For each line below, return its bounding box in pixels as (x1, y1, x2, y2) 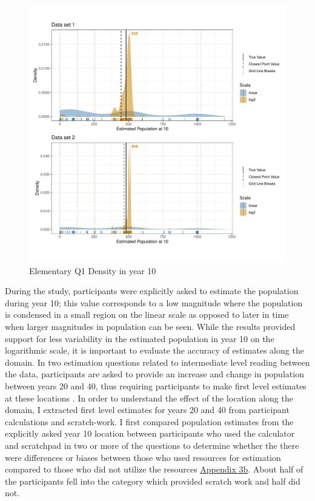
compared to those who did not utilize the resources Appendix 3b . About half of (5, 463, 303, 476)
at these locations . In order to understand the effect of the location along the (5, 391, 293, 404)
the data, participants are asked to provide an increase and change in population (5, 368, 304, 380)
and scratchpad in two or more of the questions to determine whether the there (5, 439, 299, 451)
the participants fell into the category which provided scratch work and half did (5, 474, 300, 487)
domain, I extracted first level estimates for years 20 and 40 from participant (5, 403, 290, 416)
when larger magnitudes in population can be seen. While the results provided (5, 320, 296, 332)
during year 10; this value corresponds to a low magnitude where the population (5, 296, 303, 309)
